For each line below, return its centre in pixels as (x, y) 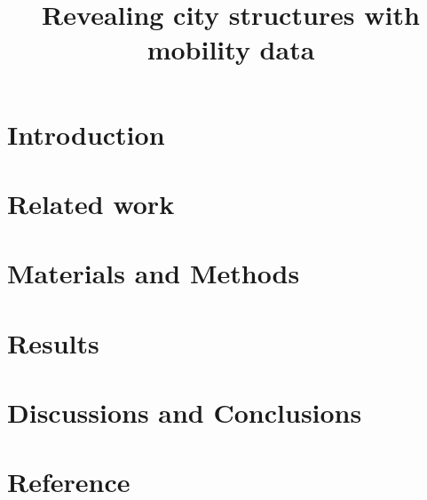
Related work (91, 203)
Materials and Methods (154, 273)
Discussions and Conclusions (185, 413)
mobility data (231, 49)
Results (53, 342)
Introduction (86, 134)
